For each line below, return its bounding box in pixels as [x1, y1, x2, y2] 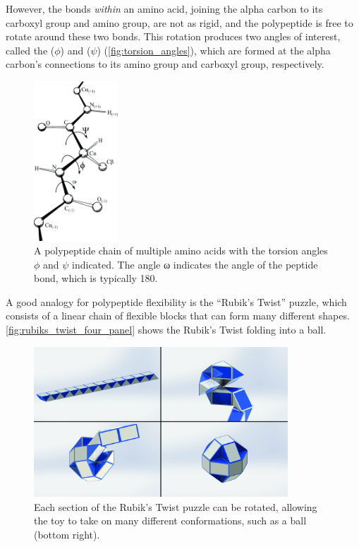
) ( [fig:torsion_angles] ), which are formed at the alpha [97, 42, 331, 57]
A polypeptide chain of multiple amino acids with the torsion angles [34, 243, 328, 258]
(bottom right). [34, 527, 100, 541]
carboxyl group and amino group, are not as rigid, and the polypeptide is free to [6, 15, 353, 30]
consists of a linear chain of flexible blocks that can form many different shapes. [6, 308, 350, 323]
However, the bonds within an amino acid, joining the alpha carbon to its [6, 1, 323, 16]
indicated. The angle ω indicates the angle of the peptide [72, 257, 318, 271]
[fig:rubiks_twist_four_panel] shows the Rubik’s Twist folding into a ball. [6, 322, 327, 337]
